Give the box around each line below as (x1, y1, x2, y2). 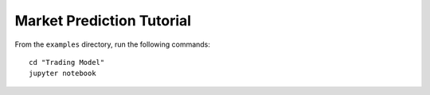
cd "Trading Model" (29, 58, 105, 66)
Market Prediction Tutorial (14, 12, 191, 29)
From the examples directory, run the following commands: (14, 40, 211, 49)
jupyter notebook (29, 69, 96, 78)
